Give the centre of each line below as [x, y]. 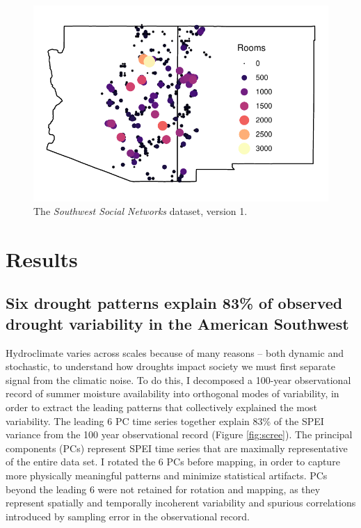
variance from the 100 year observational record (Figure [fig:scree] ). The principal [179, 434]
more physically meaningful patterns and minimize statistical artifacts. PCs [167, 475]
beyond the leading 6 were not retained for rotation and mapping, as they [163, 489]
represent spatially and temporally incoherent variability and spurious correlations [181, 503]
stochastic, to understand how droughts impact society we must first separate [171, 366]
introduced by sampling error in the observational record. [128, 516]
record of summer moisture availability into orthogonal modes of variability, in [173, 393]
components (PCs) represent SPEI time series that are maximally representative [177, 448]
